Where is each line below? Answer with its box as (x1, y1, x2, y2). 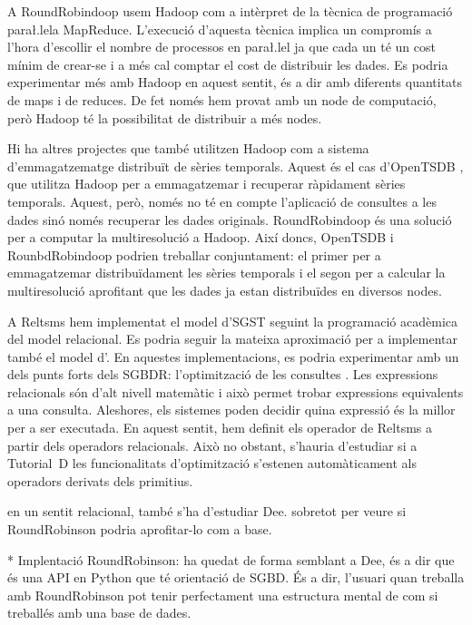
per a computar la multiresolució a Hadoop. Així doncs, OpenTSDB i (7, 228, 394, 247)
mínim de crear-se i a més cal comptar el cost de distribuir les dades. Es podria (7, 54, 448, 73)
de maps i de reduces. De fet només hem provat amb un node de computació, (7, 90, 437, 109)
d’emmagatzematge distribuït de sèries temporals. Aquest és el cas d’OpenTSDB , (7, 156, 464, 175)
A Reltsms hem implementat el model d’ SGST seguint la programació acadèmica (7, 311, 458, 330)
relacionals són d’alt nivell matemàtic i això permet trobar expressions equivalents (7, 382, 464, 401)
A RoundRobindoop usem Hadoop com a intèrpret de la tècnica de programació (7, 2, 453, 20)
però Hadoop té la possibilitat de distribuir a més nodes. (7, 108, 322, 127)
